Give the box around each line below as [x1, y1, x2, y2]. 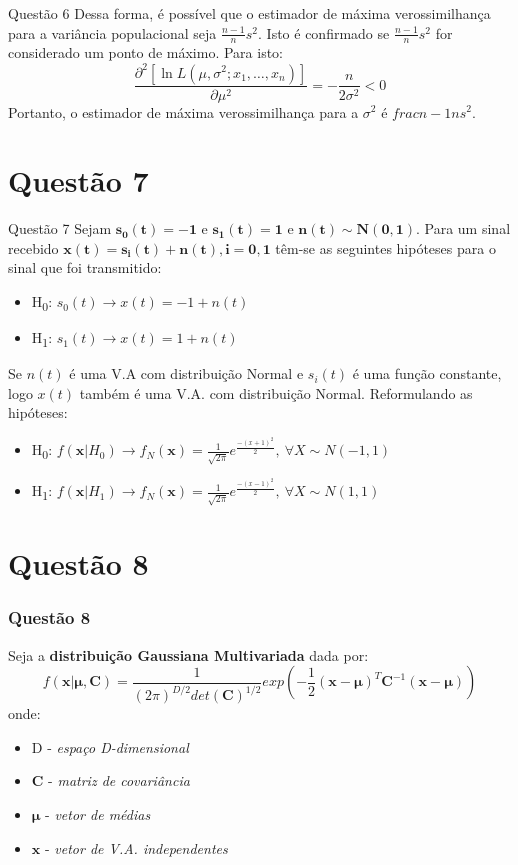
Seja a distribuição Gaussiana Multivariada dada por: [8, 644, 369, 665]
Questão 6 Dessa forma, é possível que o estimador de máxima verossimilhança [8, 3, 491, 23]
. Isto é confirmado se [258, 22, 390, 43]
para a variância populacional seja [8, 22, 217, 43]
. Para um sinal [415, 218, 511, 239]
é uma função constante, [352, 363, 502, 384]
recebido [8, 237, 59, 258]
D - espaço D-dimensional [31, 736, 189, 757]
